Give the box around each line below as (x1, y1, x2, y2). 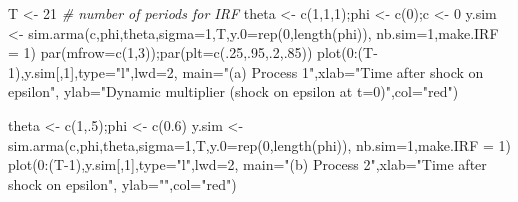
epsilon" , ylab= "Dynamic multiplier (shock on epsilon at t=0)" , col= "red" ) (8, 81, 459, 102)
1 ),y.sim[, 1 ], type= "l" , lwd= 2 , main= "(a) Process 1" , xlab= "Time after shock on (8, 61, 484, 82)
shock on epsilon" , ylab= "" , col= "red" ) (8, 173, 237, 194)
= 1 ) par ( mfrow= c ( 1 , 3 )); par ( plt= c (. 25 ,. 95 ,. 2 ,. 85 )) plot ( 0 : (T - (8, 42, 378, 63)
